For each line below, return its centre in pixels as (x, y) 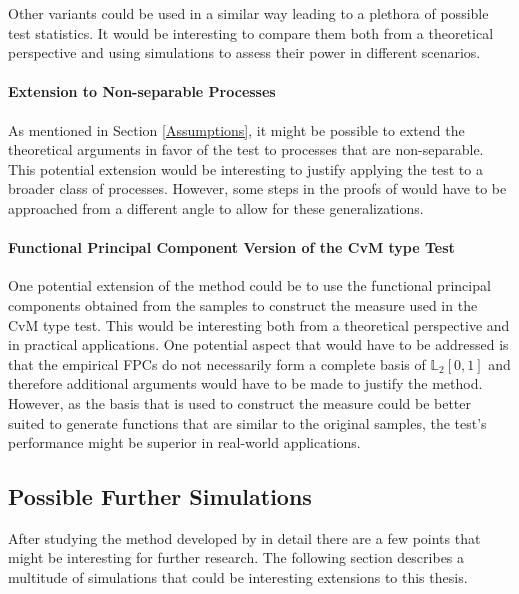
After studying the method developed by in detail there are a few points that (244, 537)
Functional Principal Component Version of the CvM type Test (231, 247)
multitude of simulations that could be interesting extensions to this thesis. (238, 577)
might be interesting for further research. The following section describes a (236, 557)
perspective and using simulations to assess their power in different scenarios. (244, 52)
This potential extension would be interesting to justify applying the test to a (245, 168)
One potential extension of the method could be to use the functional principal (249, 285)
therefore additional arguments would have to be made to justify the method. (245, 383)
